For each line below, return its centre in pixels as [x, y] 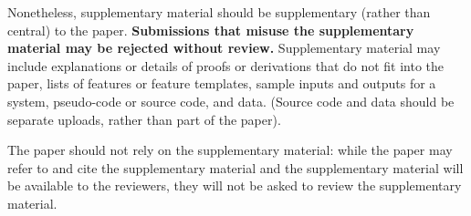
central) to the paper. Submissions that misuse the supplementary [211, 30]
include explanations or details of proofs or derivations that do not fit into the [226, 65]
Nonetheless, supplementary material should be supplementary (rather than [219, 12]
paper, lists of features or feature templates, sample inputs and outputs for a [222, 83]
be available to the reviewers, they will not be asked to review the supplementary [235, 185]
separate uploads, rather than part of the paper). [144, 119]
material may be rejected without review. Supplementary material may [224, 48]
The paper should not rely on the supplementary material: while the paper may [230, 150]
